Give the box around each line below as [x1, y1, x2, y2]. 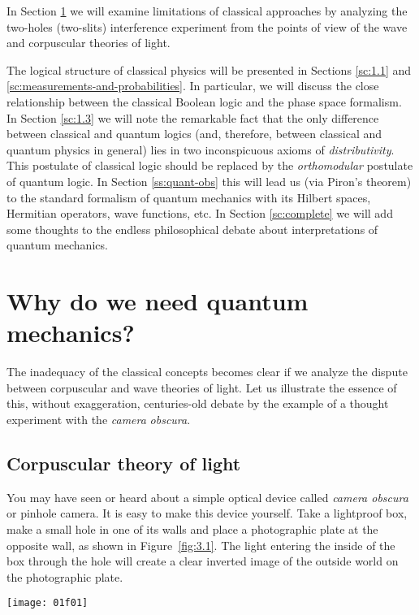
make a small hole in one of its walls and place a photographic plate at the [6, 520, 378, 537]
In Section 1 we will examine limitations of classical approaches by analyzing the [6, 2, 408, 19]
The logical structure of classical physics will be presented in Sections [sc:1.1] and [6, 61, 412, 78]
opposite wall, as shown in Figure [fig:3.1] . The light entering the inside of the [6, 536, 395, 553]
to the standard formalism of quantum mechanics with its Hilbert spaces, [6, 188, 371, 206]
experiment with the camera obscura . [6, 411, 191, 427]
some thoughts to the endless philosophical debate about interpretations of [6, 220, 378, 237]
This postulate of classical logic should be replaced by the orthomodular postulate [6, 157, 413, 174]
